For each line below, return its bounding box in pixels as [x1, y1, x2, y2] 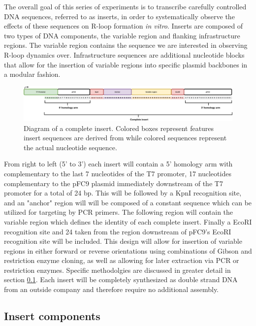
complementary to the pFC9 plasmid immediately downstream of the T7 [4, 178, 223, 188]
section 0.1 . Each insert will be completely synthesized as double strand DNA [4, 274, 238, 285]
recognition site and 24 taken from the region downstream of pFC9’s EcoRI [4, 226, 231, 236]
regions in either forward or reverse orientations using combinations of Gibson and [4, 245, 252, 256]
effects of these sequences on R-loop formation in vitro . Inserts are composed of [4, 21, 243, 31]
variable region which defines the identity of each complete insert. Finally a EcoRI [4, 216, 252, 227]
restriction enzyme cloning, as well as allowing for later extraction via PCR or [4, 255, 239, 265]
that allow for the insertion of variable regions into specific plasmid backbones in [4, 59, 248, 69]
